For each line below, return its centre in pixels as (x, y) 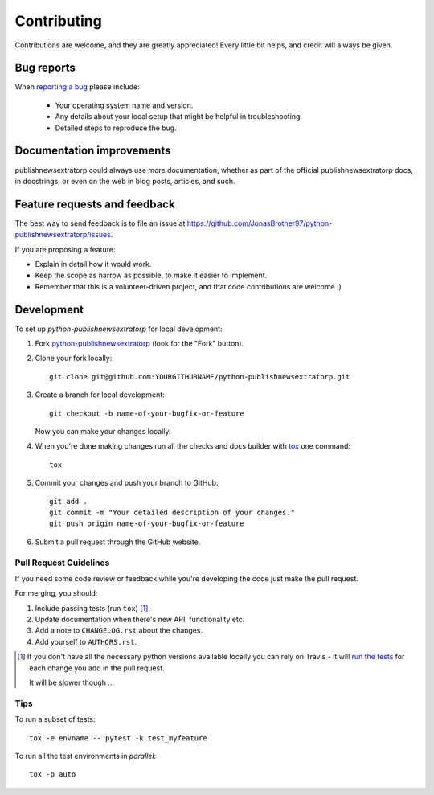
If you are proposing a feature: (65, 249)
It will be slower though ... (72, 682)
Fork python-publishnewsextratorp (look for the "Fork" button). (139, 344)
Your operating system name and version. (124, 105)
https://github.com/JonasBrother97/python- (260, 223)
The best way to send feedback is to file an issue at (100, 223)
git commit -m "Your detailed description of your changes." (172, 512)
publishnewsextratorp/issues (63, 235)
